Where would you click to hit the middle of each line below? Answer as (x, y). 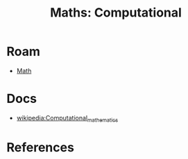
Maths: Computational (116, 13)
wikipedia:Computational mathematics (67, 119)
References (40, 147)
